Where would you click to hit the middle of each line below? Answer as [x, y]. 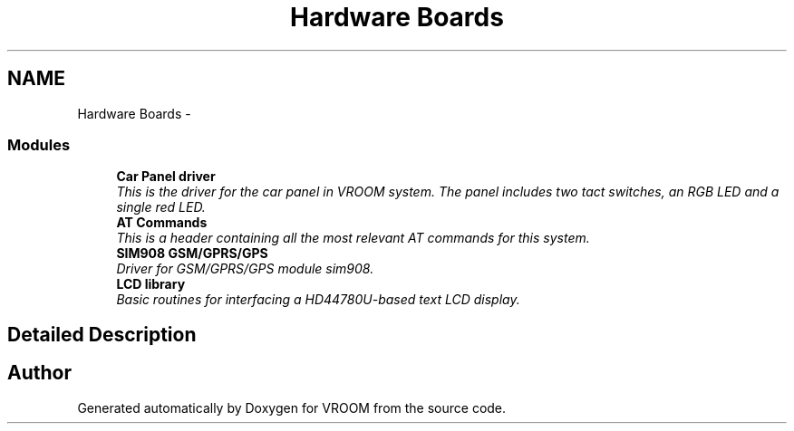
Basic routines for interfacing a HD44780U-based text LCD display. [318, 300]
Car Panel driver [166, 177]
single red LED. [161, 207]
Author [39, 373]
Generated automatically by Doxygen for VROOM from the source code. [292, 407]
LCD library [151, 284]
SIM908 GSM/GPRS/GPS [192, 254]
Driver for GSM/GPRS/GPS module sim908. [245, 269]
